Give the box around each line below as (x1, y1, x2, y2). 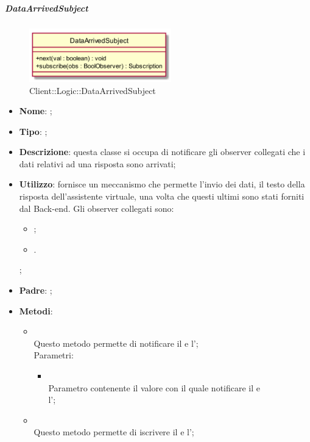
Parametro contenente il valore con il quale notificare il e (48, 381, 260, 394)
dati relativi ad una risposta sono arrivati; (19, 157, 176, 170)
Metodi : (19, 304, 53, 317)
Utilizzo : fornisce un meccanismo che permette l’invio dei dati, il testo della (19, 178, 305, 190)
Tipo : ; (19, 125, 48, 137)
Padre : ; (19, 284, 52, 297)
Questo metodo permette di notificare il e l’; (33, 336, 199, 349)
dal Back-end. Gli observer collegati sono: (19, 201, 174, 214)
